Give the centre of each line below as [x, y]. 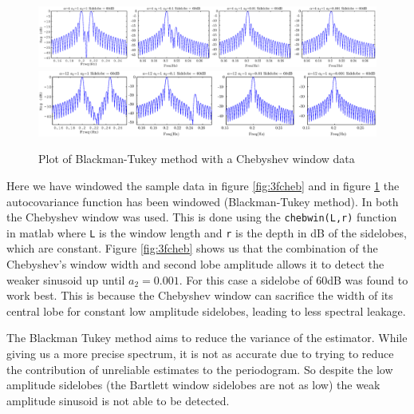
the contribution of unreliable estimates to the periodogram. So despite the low [200, 369]
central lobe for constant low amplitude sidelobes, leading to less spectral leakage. [206, 310]
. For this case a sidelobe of [246, 279]
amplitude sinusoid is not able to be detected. [118, 400]
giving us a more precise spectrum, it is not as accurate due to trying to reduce [200, 354]
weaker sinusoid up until [66, 279]
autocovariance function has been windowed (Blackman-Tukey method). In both [203, 201]
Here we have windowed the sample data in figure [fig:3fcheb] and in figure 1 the [203, 185]
